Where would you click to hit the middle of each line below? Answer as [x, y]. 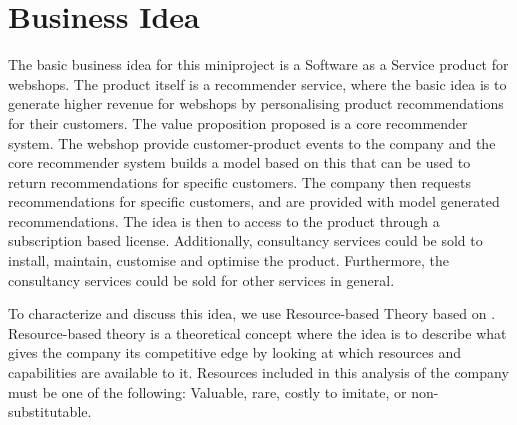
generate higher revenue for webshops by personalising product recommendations [256, 103]
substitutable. [50, 411]
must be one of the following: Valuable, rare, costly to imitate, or [207, 391]
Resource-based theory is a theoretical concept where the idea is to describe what [257, 332]
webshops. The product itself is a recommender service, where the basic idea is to [257, 83]
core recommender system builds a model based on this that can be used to [239, 162]
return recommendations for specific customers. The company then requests [240, 181]
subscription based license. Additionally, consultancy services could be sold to [245, 240]
